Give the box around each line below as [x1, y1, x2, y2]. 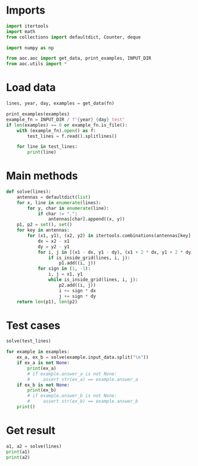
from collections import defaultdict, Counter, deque [6, 34, 141, 40]
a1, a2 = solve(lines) [6, 443, 62, 449]
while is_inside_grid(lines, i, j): [48, 277, 138, 283]
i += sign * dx [58, 287, 96, 293]
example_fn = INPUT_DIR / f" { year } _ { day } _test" [6, 117, 126, 122]
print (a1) [6, 449, 31, 455]
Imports [6, 4, 45, 17]
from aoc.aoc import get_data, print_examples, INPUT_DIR [6, 56, 151, 62]
